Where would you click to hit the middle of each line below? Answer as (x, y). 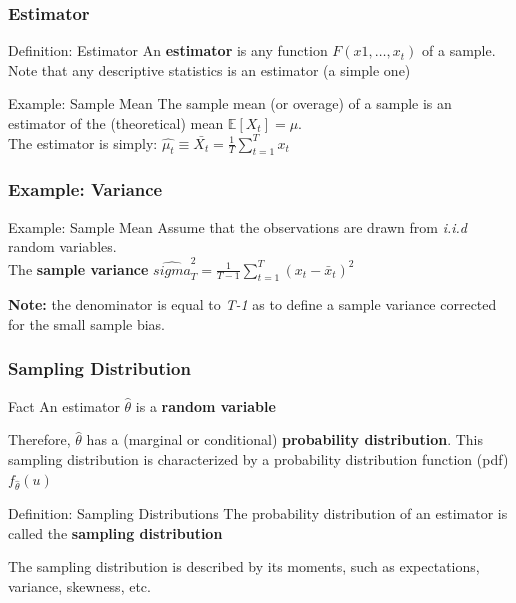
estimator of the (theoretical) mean (116, 123)
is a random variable (205, 405)
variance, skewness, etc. (79, 586)
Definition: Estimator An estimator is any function (168, 50)
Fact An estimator (64, 405)
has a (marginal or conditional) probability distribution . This (285, 439)
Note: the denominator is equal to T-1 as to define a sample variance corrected (252, 304)
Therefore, (39, 439)
